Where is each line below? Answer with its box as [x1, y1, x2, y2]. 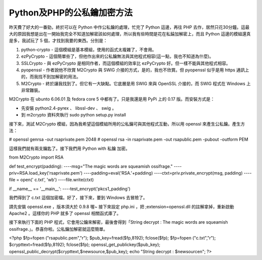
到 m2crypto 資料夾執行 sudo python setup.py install [21, 112, 126, 118]
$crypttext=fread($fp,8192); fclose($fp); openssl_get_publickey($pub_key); [9, 242, 161, 247]
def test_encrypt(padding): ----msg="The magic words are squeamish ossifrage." [9, 163, 173, 169]
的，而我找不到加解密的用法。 [21, 74, 81, 80]
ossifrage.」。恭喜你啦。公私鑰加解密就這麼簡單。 [9, 226, 108, 232]
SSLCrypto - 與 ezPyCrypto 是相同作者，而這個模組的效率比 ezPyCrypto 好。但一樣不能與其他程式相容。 [21, 60, 230, 66]
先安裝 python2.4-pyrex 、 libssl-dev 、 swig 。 [21, 105, 116, 111]
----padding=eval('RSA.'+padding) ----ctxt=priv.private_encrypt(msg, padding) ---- [83, 170, 252, 176]
